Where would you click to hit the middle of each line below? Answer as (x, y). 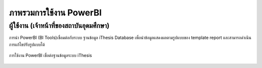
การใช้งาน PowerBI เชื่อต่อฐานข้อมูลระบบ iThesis (50, 55)
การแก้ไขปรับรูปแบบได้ (27, 44)
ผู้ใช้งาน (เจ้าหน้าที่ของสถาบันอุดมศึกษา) (59, 26)
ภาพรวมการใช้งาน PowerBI (55, 13)
